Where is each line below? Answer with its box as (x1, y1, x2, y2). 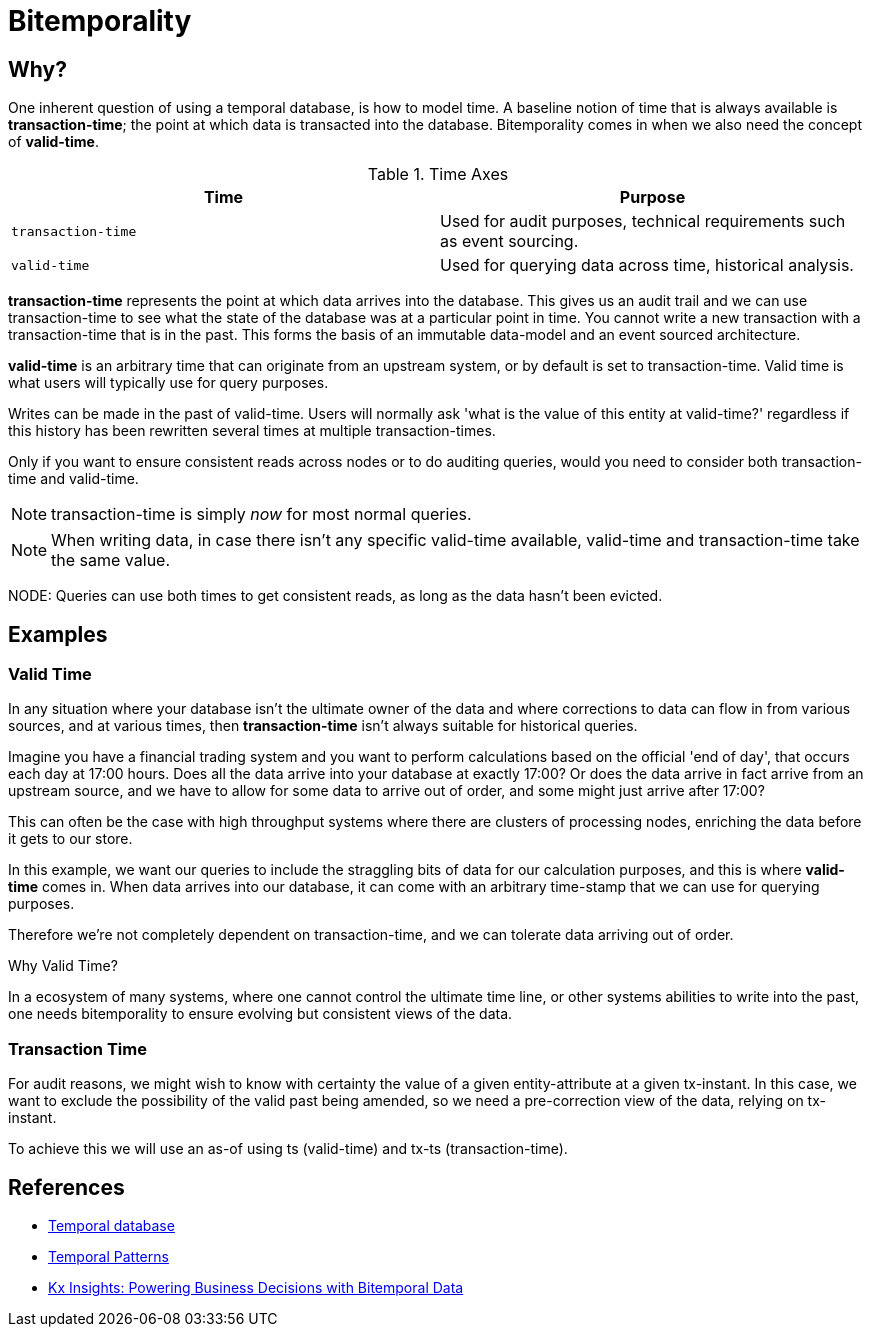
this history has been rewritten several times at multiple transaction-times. (8, 422, 496, 440)
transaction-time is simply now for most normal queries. (51, 504, 472, 525)
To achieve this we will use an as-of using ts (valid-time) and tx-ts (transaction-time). (8, 1140, 568, 1158)
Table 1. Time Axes (367, 164, 509, 185)
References (8, 1174, 125, 1200)
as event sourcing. (440, 231, 579, 252)
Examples (8, 621, 108, 647)
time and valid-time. (8, 470, 139, 488)
